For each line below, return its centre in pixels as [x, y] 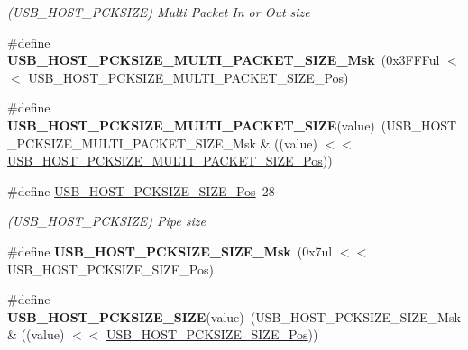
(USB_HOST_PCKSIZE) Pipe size [106, 221]
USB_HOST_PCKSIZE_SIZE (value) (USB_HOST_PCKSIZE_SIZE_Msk [234, 316]
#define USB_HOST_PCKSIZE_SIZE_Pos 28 [141, 190]
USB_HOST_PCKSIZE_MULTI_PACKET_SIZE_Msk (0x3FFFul [224, 60]
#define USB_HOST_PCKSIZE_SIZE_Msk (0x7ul [170, 251]
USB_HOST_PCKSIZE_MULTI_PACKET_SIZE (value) [191, 125]
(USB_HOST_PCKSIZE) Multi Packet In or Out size [159, 12]
